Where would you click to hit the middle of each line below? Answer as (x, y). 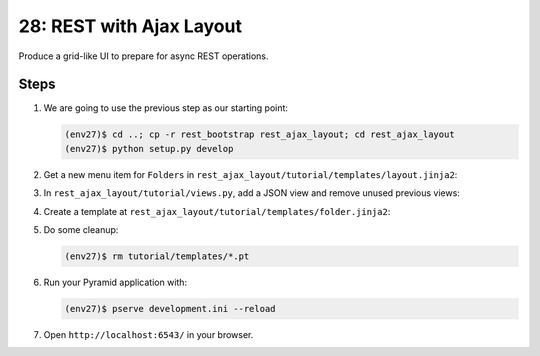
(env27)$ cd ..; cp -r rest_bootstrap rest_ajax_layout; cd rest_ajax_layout (259, 134)
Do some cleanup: (81, 229)
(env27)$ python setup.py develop (149, 148)
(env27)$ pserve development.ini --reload (170, 308)
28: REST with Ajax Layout (130, 26)
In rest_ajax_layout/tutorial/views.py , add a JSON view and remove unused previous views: (251, 193)
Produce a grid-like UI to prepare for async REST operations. (143, 56)
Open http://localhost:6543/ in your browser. (148, 334)
